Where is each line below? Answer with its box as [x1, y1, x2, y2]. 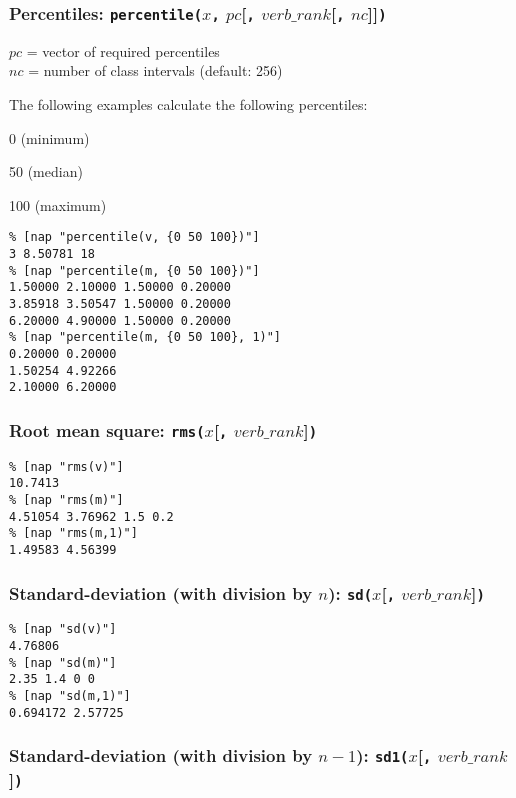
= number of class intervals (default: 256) [28, 60, 283, 81]
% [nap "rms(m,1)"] [9, 526, 138, 541]
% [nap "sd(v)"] [9, 622, 117, 637]
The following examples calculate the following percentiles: [9, 93, 368, 114]
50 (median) [9, 161, 83, 182]
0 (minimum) [9, 127, 90, 148]
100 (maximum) [9, 194, 107, 215]
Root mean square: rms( [9, 417, 205, 442]
